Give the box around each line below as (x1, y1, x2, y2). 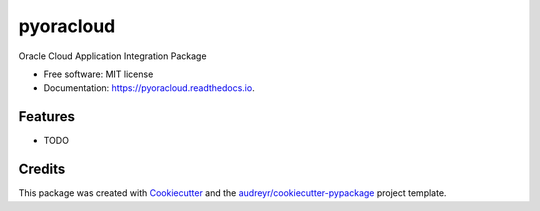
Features (18, 108, 75, 125)
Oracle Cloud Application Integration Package (18, 50, 207, 62)
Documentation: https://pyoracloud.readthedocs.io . (43, 82, 255, 94)
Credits (18, 161, 66, 178)
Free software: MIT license (43, 68, 154, 80)
